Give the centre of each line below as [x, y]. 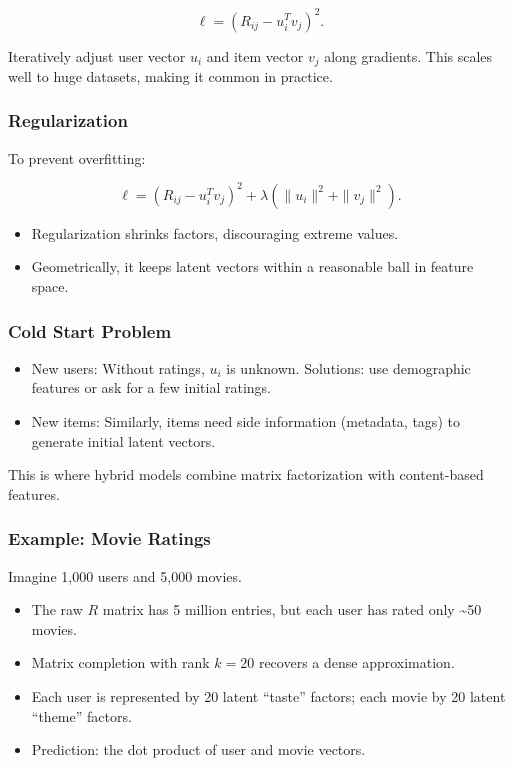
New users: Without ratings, [118, 367]
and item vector [255, 55]
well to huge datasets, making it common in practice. [170, 75]
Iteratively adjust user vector [97, 55]
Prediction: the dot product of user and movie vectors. [198, 749]
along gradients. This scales [408, 55]
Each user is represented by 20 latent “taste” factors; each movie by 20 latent [268, 696]
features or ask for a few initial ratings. [151, 387]
